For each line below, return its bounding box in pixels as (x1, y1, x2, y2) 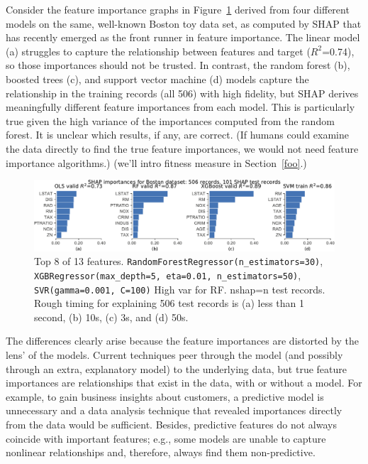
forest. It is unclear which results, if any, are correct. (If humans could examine (6, 127, 349, 142)
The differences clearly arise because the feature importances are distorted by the (6, 333, 359, 348)
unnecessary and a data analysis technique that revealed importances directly (6, 403, 342, 418)
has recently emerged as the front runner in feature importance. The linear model (6, 30, 360, 45)
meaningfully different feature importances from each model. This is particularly (6, 99, 355, 114)
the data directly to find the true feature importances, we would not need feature (6, 141, 359, 156)
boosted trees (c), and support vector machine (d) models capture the (6, 71, 309, 86)
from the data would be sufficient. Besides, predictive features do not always (6, 417, 337, 432)
